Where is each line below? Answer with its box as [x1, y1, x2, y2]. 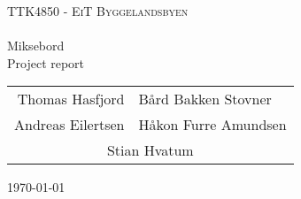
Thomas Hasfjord [17, 88, 125, 110]
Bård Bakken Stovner [138, 88, 272, 110]
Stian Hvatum [106, 140, 194, 161]
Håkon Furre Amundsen [138, 114, 287, 135]
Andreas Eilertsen [14, 114, 125, 135]
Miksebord [7, 36, 65, 55]
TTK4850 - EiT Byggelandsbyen [7, 2, 189, 19]
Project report [7, 53, 85, 72]
